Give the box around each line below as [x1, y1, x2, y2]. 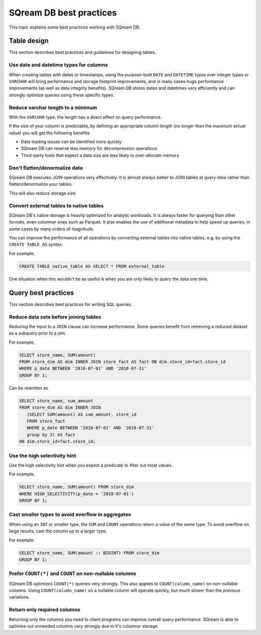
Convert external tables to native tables [9, 202, 104, 209]
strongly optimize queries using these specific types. [9, 92, 115, 98]
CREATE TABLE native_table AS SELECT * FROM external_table [19, 263, 165, 269]
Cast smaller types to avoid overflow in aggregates [9, 511, 131, 518]
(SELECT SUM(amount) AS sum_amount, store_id [27, 412, 137, 417]
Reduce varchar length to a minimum [9, 104, 98, 111]
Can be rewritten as [9, 385, 48, 391]
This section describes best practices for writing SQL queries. [9, 301, 132, 307]
